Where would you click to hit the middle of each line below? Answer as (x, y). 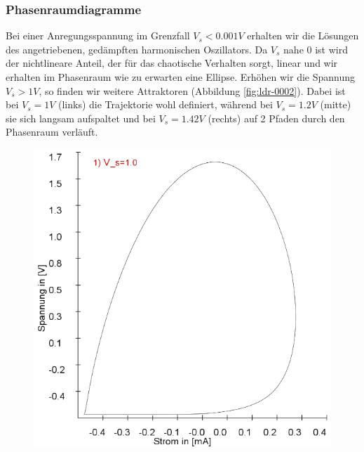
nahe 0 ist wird (316, 49)
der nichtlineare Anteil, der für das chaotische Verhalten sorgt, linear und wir (172, 63)
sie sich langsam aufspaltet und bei (81, 118)
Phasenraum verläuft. (52, 132)
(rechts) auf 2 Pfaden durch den (276, 118)
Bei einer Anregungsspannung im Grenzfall (98, 35)
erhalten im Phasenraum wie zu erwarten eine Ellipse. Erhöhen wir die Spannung (181, 77)
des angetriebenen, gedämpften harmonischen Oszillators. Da (137, 49)
